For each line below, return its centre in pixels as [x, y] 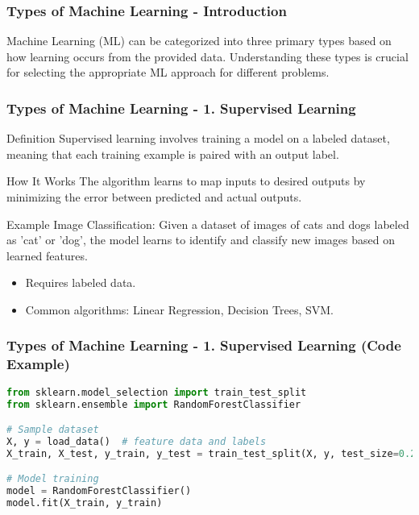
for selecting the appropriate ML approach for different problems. [168, 72]
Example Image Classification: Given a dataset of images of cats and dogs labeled [208, 224]
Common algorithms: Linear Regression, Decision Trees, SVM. [180, 309]
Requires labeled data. [81, 282]
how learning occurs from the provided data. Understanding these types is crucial [207, 56]
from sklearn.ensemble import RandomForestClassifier [154, 404]
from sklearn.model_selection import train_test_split [157, 392]
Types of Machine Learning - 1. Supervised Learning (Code [204, 345]
